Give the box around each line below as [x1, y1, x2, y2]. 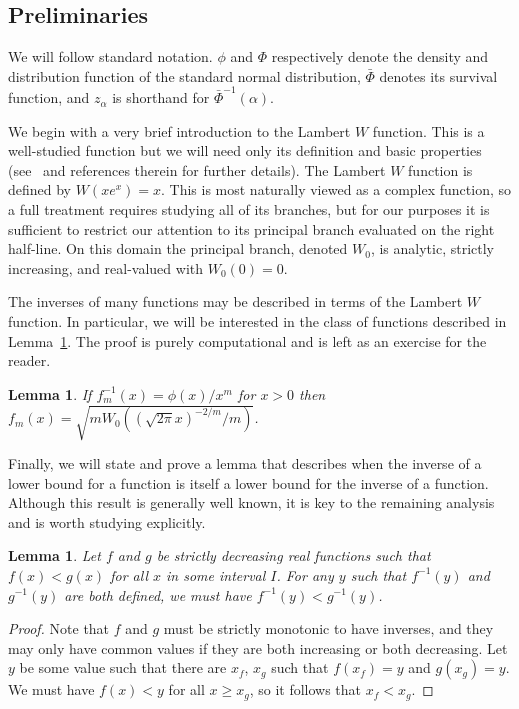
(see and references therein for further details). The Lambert [8, 159, 386, 180]
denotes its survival [379, 65, 498, 86]
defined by [8, 179, 72, 200]
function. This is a [372, 120, 485, 141]
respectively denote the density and [271, 46, 489, 67]
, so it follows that [249, 679, 362, 700]
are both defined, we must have [64, 584, 252, 605]
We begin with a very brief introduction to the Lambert [8, 120, 351, 141]
